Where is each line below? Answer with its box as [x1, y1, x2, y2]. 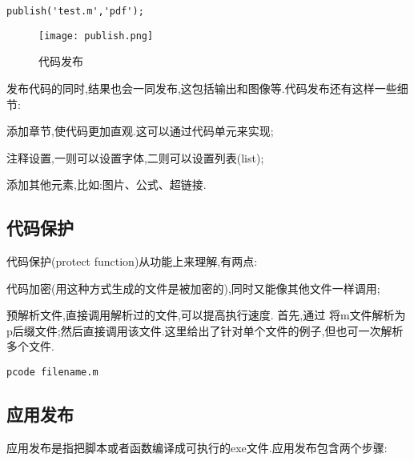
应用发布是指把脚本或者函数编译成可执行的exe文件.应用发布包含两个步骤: [6, 439, 388, 455]
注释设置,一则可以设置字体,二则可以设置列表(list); [6, 149, 264, 166]
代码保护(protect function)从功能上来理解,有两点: [6, 253, 258, 270]
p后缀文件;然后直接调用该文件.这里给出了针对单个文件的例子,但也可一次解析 [6, 322, 404, 339]
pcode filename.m [6, 367, 98, 379]
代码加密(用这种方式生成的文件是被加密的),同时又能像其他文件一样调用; [6, 279, 380, 296]
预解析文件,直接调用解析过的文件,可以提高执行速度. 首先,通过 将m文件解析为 [6, 307, 406, 323]
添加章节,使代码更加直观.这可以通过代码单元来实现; [6, 122, 274, 139]
